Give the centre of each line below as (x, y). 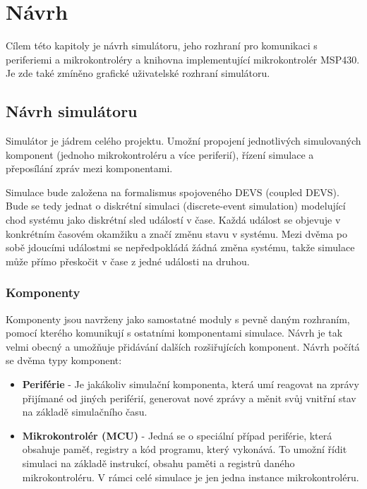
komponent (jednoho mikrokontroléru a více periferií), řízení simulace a (160, 154)
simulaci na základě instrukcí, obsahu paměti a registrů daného (158, 463)
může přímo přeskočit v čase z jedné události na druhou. (128, 261)
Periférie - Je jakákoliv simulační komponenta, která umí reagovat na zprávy (191, 384)
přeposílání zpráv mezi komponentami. (89, 168)
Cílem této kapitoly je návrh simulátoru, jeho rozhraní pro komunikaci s (162, 46)
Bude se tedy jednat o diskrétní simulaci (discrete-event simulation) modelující (176, 206)
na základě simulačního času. (85, 412)
